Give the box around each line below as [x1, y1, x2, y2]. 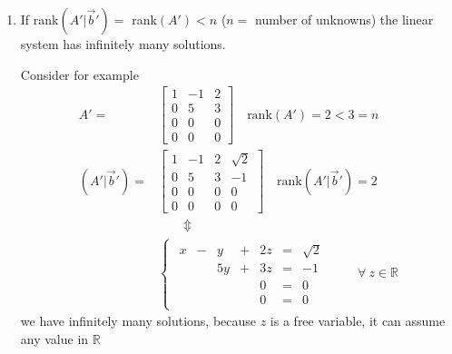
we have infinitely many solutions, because [20, 311, 257, 330]
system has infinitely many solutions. [20, 34, 226, 53]
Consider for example [20, 64, 139, 84]
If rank [20, 10, 59, 28]
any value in [20, 329, 89, 348]
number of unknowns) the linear [255, 10, 434, 28]
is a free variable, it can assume [270, 311, 446, 330]
